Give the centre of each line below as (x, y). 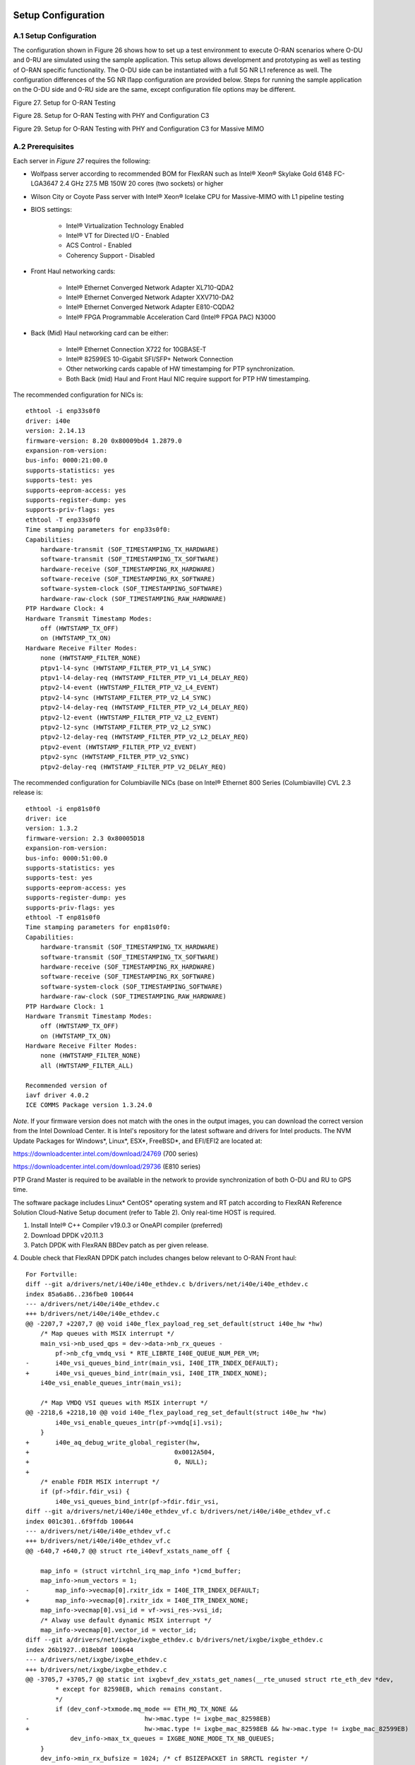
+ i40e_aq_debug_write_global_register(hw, (113, 1442)
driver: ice (46, 819)
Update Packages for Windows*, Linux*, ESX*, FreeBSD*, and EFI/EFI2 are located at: (138, 1141)
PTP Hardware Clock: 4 (65, 609)
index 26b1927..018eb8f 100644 (80, 1650)
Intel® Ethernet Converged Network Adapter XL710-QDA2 (150, 287)
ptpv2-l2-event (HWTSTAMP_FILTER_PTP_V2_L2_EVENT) (130, 717)
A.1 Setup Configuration (55, 36)
